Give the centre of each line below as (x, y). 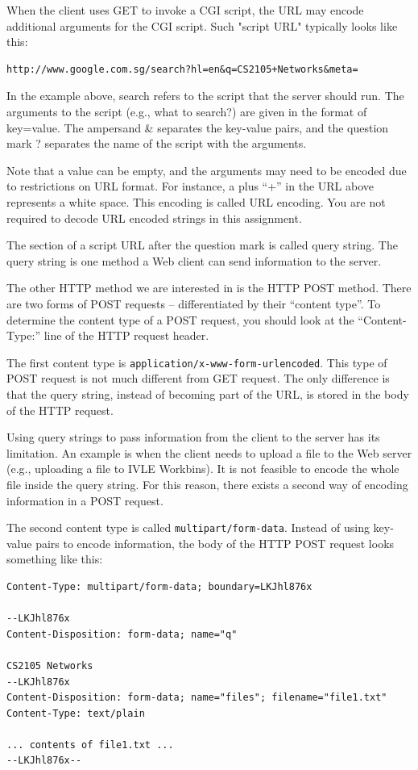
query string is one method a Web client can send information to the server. (194, 260)
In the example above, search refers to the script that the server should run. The (205, 96)
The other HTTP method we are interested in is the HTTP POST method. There (209, 288)
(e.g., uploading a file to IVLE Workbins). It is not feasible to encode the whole (203, 469)
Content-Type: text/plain (76, 713)
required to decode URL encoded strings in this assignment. (154, 218)
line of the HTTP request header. (126, 335)
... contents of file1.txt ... (90, 745)
